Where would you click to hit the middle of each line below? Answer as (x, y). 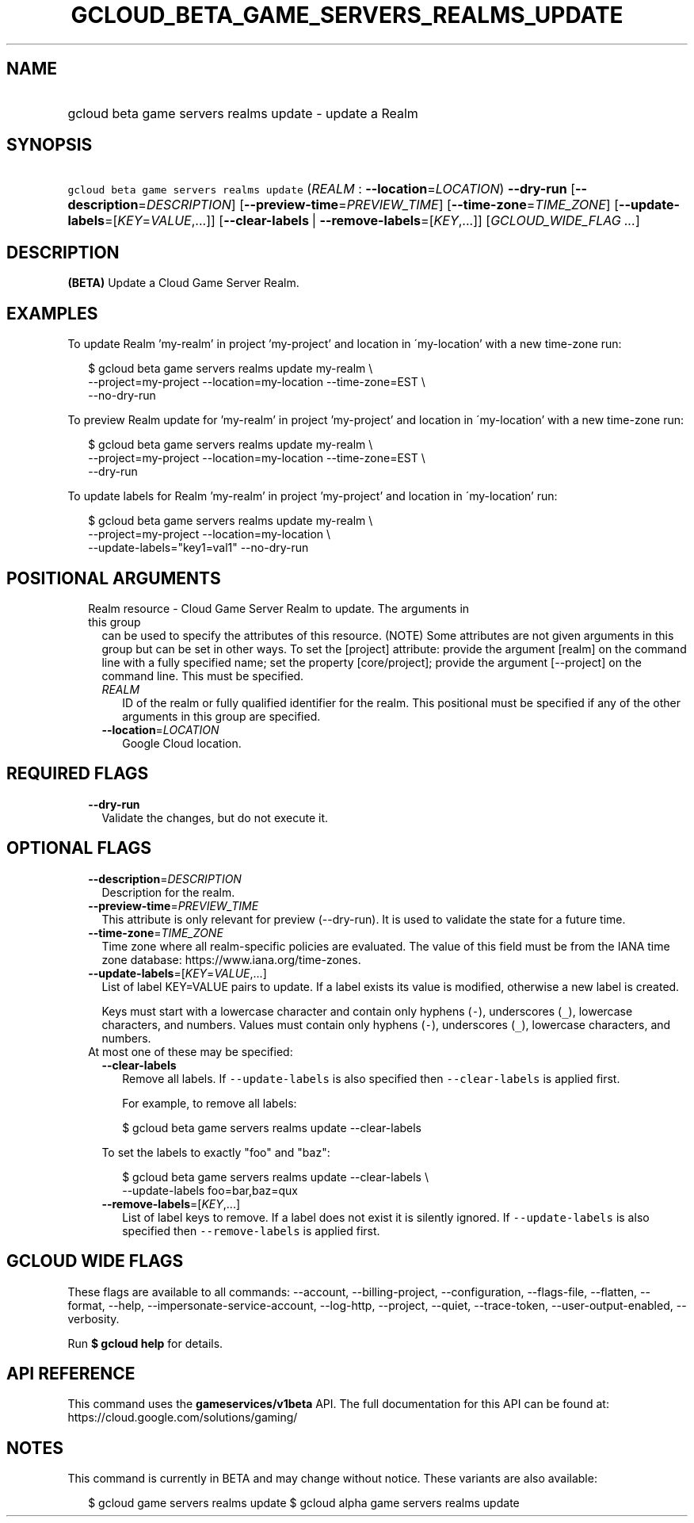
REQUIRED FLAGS (78, 774)
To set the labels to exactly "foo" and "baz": (216, 1152)
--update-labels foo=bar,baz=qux (210, 1190)
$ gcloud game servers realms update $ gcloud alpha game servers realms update (304, 1503)
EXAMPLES (52, 313)
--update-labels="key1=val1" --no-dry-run (198, 548)
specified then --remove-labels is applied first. (251, 1230)
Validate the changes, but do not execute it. (215, 817)
